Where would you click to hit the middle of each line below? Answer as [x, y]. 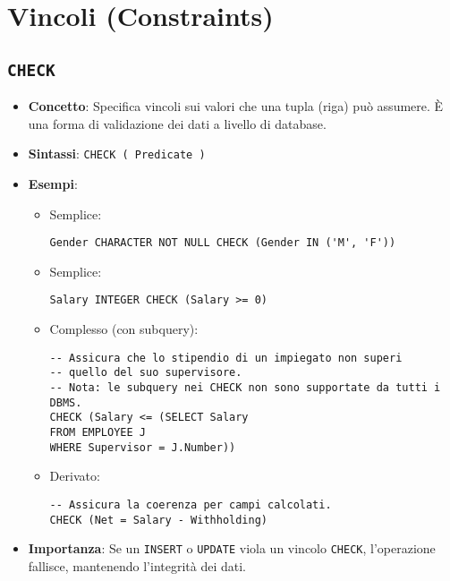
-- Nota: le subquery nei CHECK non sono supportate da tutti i [245, 388]
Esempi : [53, 184]
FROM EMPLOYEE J [98, 432]
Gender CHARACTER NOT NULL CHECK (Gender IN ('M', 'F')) [223, 243]
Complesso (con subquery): [124, 329]
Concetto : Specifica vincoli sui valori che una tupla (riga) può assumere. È [236, 106]
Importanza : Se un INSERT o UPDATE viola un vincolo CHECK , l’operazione [232, 548]
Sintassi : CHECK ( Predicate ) [117, 154]
